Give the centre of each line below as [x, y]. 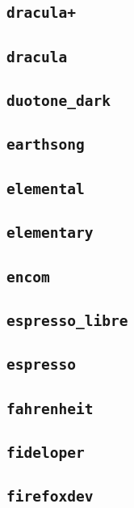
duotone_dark [59, 101]
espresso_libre [67, 320]
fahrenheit [50, 409]
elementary [50, 233]
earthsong [46, 145]
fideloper [46, 452]
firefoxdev [50, 497]
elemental [46, 188]
